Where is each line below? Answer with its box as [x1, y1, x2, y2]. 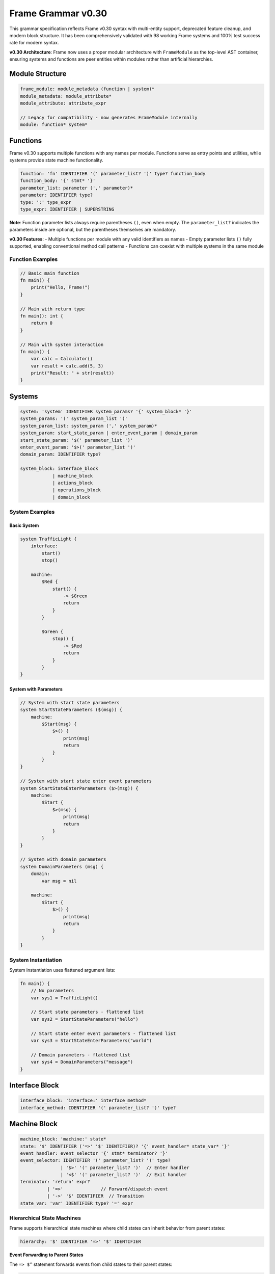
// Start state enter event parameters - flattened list [31, 1030, 176, 1037]
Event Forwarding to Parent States [9, 1252, 84, 1258]
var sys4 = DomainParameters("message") [31, 1059, 133, 1065]
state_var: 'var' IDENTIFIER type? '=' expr [20, 1200, 133, 1206]
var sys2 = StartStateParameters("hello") [31, 1016, 139, 1022]
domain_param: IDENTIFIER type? [20, 452, 101, 457]
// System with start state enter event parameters [20, 778, 152, 784]
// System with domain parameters [20, 857, 106, 862]
